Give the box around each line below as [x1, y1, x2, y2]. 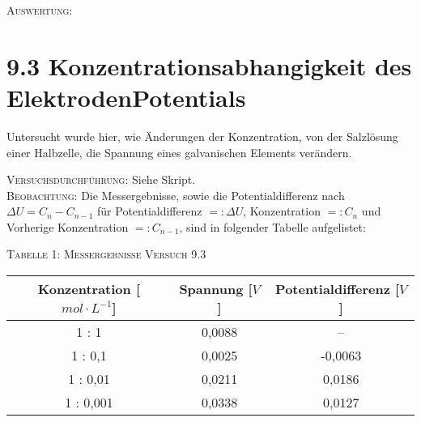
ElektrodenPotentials [6, 80, 246, 113]
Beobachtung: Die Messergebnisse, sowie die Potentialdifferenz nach [6, 186, 345, 203]
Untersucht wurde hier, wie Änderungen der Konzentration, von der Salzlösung [6, 127, 398, 144]
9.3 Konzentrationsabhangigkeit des [6, 49, 412, 82]
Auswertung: [6, 2, 73, 18]
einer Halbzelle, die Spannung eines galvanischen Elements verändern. [6, 143, 352, 160]
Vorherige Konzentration [6, 218, 129, 235]
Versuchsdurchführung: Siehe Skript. [6, 171, 196, 188]
